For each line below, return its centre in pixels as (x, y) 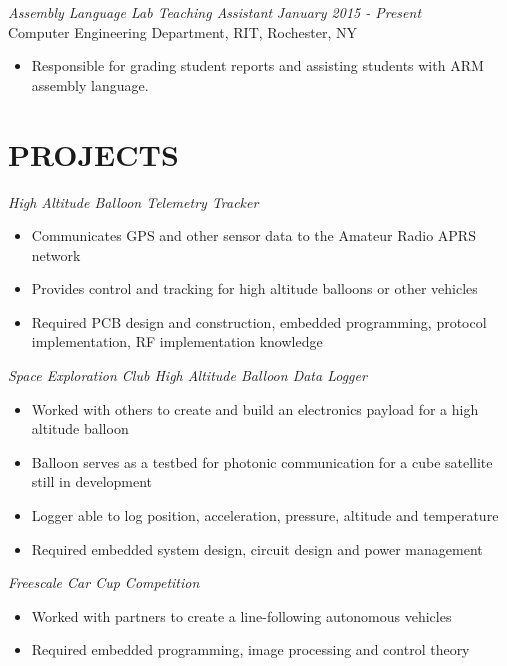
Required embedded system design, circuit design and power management (257, 548)
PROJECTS (93, 153)
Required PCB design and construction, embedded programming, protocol (259, 321)
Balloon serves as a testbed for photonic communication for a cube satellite (262, 461)
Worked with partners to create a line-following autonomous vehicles (241, 615)
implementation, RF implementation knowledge (177, 341)
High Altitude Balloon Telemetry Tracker (133, 201)
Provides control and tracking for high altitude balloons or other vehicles (254, 288)
